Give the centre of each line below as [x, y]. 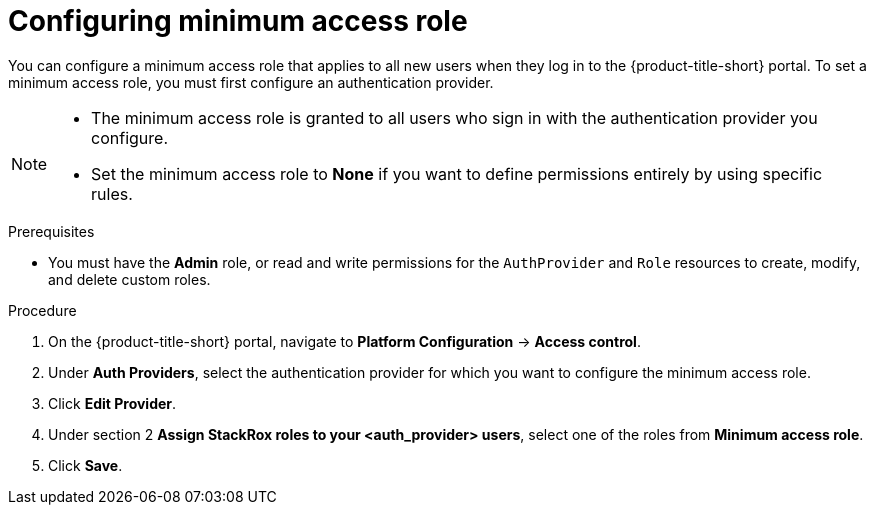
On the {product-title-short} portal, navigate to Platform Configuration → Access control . [344, 341]
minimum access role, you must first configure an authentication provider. [251, 82]
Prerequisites [51, 231]
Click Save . [85, 465]
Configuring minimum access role [238, 21]
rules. [112, 193]
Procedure [42, 310]
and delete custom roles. [129, 279]
